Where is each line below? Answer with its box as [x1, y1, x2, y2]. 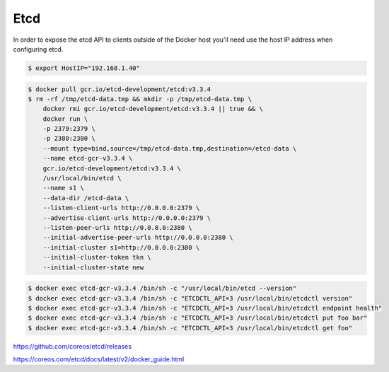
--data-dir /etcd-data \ [42, 194, 129, 202]
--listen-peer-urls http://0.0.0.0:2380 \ [42, 223, 192, 231]
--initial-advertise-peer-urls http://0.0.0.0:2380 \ [42, 233, 233, 242]
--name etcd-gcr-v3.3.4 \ [42, 154, 133, 163]
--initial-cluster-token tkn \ [42, 253, 151, 262]
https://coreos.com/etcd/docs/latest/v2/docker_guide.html [13, 355, 185, 364]
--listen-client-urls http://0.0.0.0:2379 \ [42, 204, 200, 212]
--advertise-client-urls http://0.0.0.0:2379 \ [42, 214, 211, 222]
